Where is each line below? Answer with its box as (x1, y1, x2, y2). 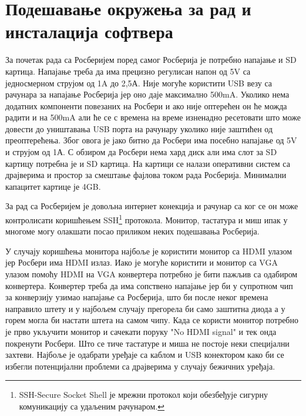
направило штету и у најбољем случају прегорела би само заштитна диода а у (5, 302, 285, 314)
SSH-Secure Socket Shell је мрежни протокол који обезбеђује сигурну (19, 388, 268, 401)
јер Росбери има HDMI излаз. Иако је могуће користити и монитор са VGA (5, 256, 278, 269)
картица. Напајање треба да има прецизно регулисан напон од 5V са (5, 65, 251, 77)
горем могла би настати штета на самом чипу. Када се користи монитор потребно (5, 314, 298, 326)
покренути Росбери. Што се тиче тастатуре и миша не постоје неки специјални (5, 337, 290, 349)
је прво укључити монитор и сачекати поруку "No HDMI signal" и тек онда (5, 326, 277, 338)
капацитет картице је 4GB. (5, 180, 101, 192)
